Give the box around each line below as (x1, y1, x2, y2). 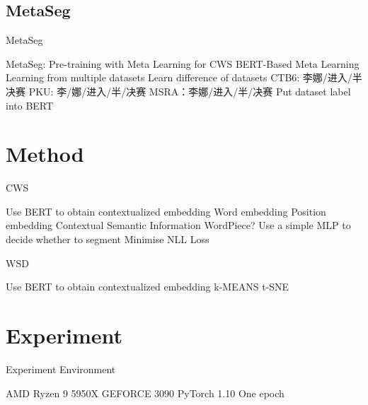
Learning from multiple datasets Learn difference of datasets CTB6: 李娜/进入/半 (6, 70, 362, 85)
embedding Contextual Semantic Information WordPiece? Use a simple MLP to (6, 218, 351, 233)
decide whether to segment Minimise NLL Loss (6, 232, 209, 247)
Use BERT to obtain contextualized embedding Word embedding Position (6, 204, 326, 218)
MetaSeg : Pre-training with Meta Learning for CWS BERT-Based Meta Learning (6, 56, 360, 71)
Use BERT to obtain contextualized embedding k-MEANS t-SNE (6, 279, 289, 294)
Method (6, 139, 84, 168)
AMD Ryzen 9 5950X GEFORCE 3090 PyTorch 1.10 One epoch (6, 385, 284, 400)
